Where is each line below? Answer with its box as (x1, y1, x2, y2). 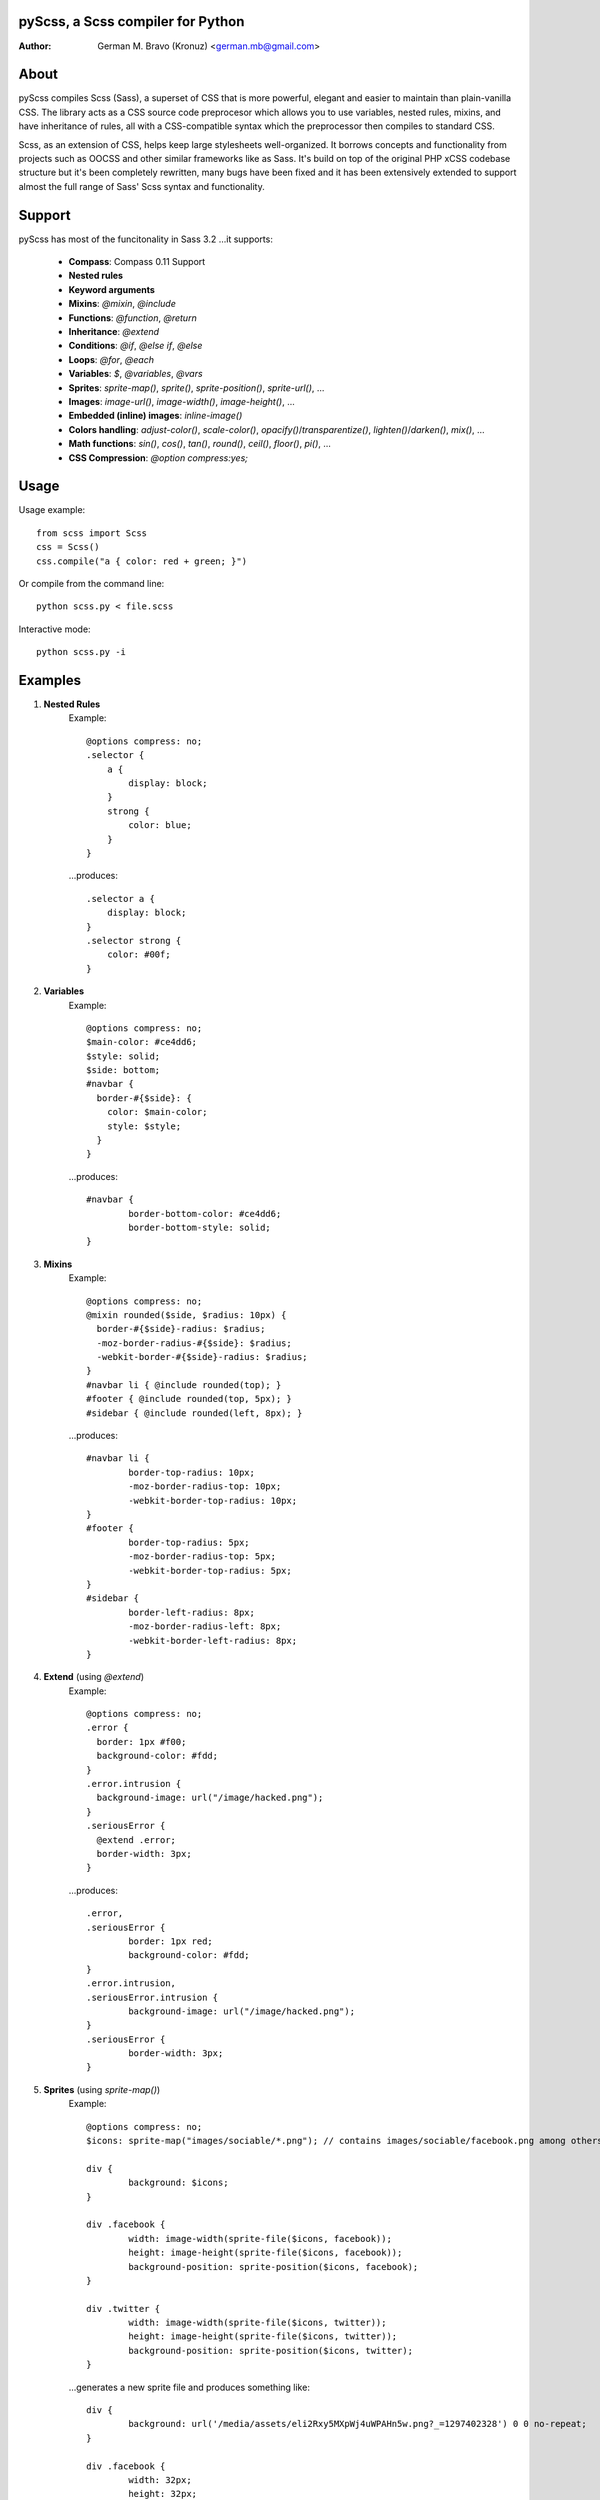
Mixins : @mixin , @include (68, 298, 177, 310)
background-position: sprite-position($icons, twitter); (128, 2345, 414, 2356)
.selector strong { (86, 935, 182, 946)
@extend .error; (96, 1834, 177, 1845)
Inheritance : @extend (68, 326, 160, 338)
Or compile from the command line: (18, 578, 165, 589)
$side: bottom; (86, 1065, 161, 1076)
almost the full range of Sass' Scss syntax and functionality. (18, 180, 265, 192)
